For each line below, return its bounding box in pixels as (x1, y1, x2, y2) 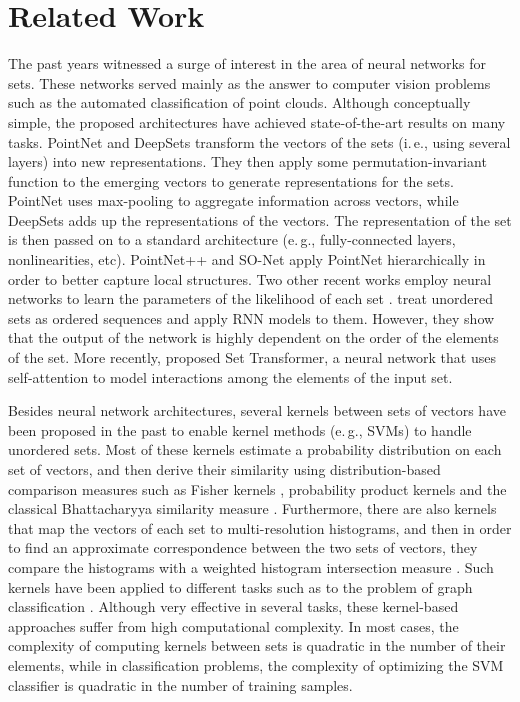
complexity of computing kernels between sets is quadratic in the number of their (8, 635, 506, 656)
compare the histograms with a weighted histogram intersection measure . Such (8, 556, 494, 577)
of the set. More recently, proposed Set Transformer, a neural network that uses (8, 347, 496, 368)
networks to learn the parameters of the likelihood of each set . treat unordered (8, 288, 494, 309)
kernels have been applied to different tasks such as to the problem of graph (8, 576, 473, 597)
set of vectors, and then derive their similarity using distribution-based (8, 459, 441, 479)
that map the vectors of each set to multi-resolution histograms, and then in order (8, 517, 512, 538)
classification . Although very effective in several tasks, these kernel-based (8, 596, 459, 617)
